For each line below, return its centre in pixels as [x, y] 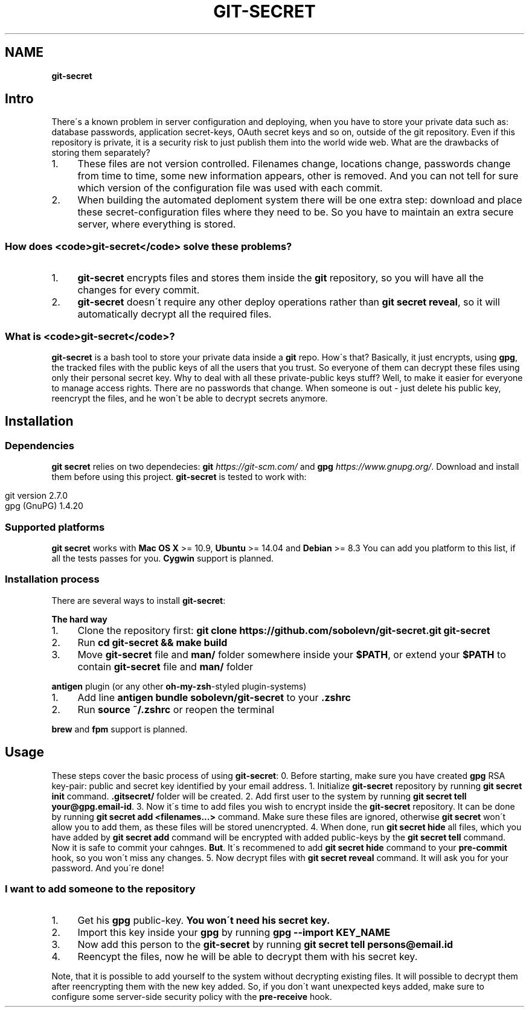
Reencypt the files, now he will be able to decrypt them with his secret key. [248, 957]
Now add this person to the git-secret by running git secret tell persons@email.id [265, 945]
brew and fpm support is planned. [120, 729]
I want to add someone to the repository [100, 889]
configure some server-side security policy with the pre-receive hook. [192, 997]
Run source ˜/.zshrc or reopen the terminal [176, 709]
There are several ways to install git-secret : [139, 600]
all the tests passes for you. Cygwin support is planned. [163, 558]
